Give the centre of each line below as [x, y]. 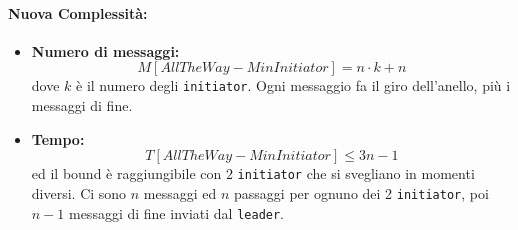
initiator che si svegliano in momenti [356, 173]
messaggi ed [180, 192]
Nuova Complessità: [78, 12]
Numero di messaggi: [105, 50]
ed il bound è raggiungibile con [126, 173]
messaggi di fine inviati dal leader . [176, 212]
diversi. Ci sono [79, 192]
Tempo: [58, 138]
